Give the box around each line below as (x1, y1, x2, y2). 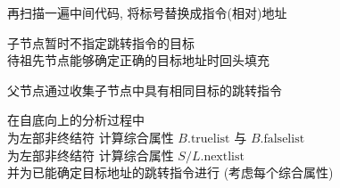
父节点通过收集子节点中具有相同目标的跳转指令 (7, 80, 282, 99)
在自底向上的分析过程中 (7, 110, 145, 129)
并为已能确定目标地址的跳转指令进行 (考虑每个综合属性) (7, 163, 334, 182)
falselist (263, 132, 305, 145)
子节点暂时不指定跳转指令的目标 (7, 33, 195, 52)
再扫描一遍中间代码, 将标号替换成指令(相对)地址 (7, 4, 287, 21)
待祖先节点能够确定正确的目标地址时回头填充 (7, 51, 270, 69)
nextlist (203, 150, 245, 163)
